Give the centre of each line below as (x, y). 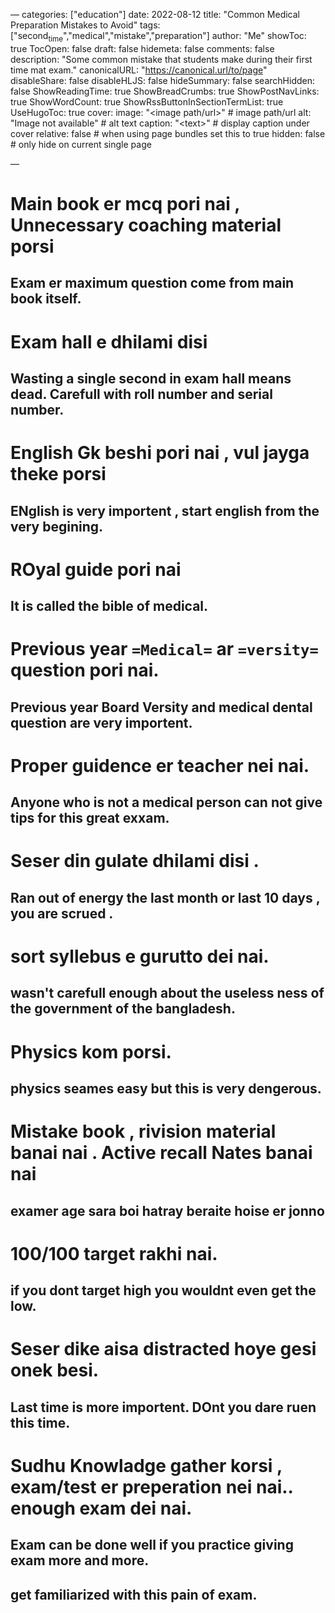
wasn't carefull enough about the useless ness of (167, 993)
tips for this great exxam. (90, 818)
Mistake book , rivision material (143, 1131)
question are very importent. (101, 722)
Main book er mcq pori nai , (125, 203)
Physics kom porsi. (91, 1051)
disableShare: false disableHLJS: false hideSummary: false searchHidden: (162, 80)
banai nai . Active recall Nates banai (161, 1153)
